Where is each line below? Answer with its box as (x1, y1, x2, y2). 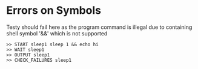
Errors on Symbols (6, 4, 102, 17)
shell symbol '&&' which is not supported (6, 29, 108, 37)
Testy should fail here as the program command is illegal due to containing (6, 23, 193, 31)
